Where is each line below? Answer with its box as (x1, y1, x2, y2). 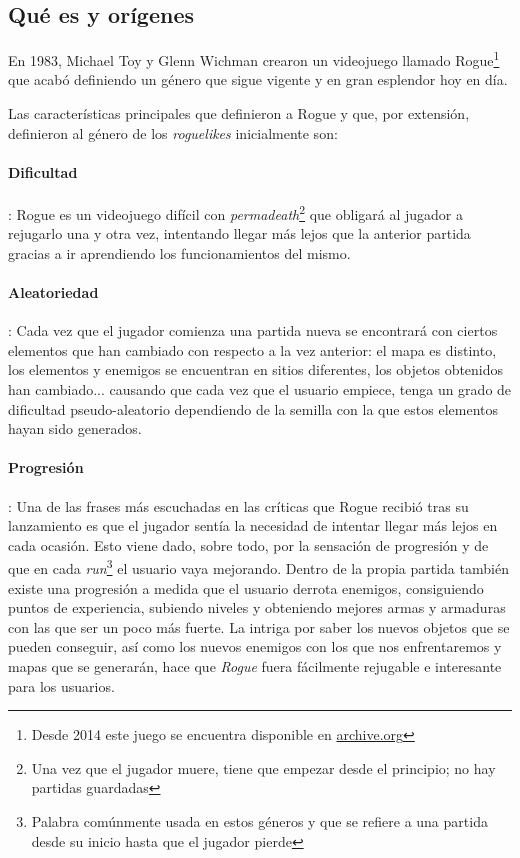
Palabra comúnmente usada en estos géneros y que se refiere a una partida (31, 811, 488, 831)
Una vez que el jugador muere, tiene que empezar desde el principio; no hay (31, 757, 496, 778)
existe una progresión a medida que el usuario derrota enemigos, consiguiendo (8, 577, 484, 598)
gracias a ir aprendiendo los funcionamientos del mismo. (8, 242, 351, 263)
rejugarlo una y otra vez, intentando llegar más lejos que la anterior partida (8, 223, 471, 244)
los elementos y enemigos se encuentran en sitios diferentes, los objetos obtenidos (8, 359, 504, 380)
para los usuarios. (8, 675, 115, 696)
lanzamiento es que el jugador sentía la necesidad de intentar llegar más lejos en (8, 515, 498, 536)
